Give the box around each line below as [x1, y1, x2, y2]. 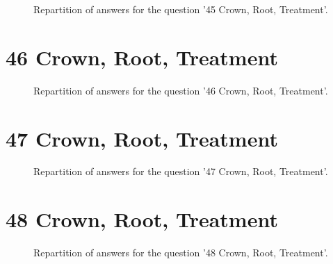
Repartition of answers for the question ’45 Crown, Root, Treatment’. [33, 2, 328, 16]
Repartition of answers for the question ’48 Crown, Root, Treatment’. [33, 245, 328, 260]
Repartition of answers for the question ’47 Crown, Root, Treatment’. [33, 164, 328, 179]
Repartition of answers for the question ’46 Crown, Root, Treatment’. [33, 83, 328, 97]
